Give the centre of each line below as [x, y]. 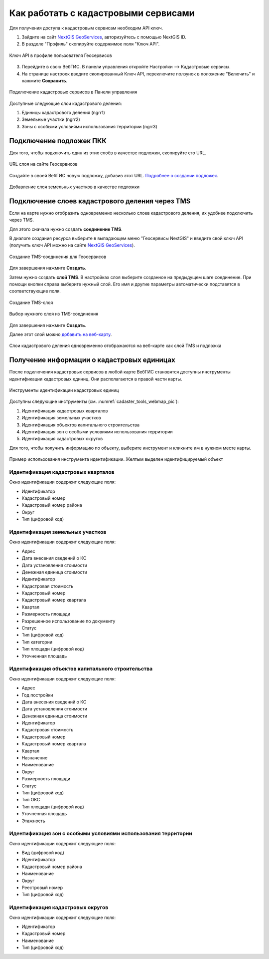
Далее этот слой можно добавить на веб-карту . [61, 334]
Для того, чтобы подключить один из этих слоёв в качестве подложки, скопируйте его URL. [108, 153]
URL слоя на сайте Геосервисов [43, 164]
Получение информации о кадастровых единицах [92, 360]
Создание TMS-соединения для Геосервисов [58, 257]
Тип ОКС [31, 800]
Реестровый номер [42, 888]
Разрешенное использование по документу [68, 621]
